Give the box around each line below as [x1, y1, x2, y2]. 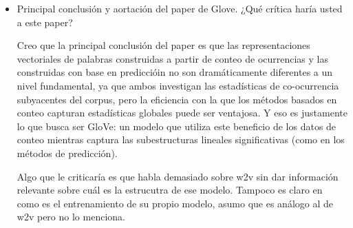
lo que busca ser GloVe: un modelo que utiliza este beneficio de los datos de [17, 118, 336, 133]
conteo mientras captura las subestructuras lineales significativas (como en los [17, 132, 345, 147]
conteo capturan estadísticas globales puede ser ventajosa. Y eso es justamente [17, 105, 347, 120]
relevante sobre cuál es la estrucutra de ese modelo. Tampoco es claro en [17, 183, 323, 197]
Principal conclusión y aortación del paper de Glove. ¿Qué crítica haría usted [17, 1, 343, 15]
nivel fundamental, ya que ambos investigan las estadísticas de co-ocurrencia [17, 78, 339, 92]
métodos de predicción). [17, 145, 118, 160]
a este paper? [17, 14, 73, 29]
